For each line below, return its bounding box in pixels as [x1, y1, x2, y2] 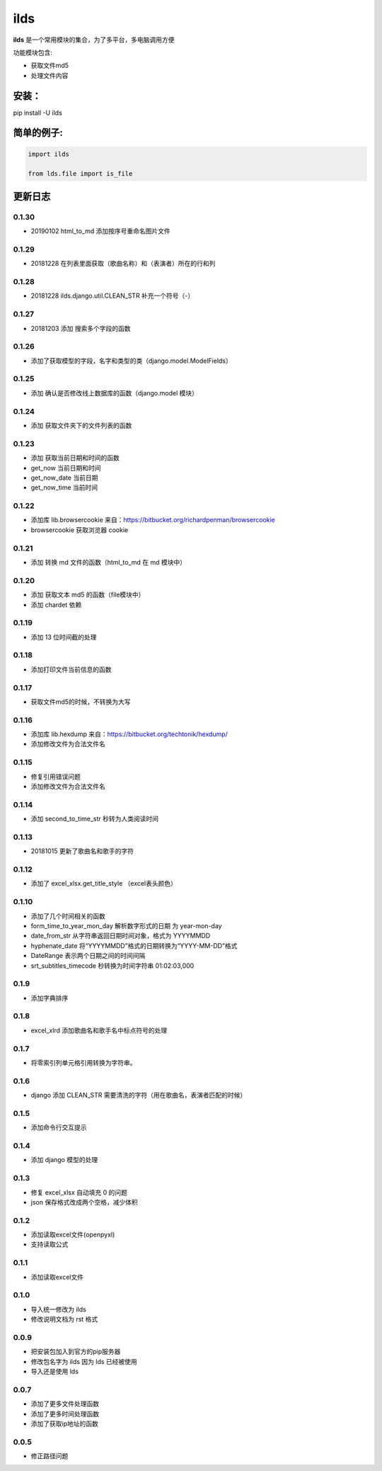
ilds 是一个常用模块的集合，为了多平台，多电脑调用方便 [13, 35, 175, 44]
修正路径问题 [30, 1452, 69, 1460]
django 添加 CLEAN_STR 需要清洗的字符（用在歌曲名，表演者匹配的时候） [30, 1091, 247, 1100]
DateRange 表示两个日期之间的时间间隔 [30, 952, 146, 960]
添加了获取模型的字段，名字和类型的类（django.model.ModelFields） [30, 356, 233, 365]
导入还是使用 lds [30, 1368, 79, 1376]
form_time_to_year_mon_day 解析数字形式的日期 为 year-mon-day [30, 921, 222, 930]
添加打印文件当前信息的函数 [30, 665, 112, 673]
